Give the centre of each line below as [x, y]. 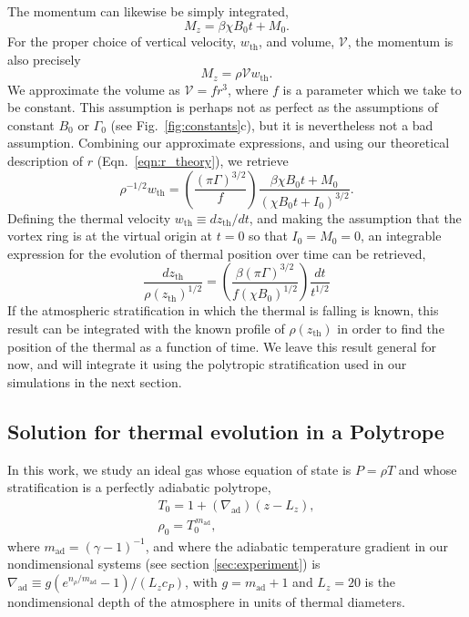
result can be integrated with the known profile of [146, 329]
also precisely [44, 59]
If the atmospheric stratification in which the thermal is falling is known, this [223, 310]
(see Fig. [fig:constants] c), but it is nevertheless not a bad [272, 124]
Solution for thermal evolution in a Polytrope [226, 431]
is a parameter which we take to [372, 89]
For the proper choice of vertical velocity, [122, 41]
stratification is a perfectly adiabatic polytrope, [139, 487]
